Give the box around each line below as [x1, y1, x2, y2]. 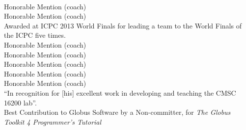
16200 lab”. [4, 97, 37, 107]
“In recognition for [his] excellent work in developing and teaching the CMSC [4, 87, 236, 98]
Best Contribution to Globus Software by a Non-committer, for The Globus [4, 107, 231, 117]
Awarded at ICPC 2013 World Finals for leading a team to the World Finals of [4, 20, 242, 30]
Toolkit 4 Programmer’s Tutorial [4, 116, 102, 127]
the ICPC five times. [4, 30, 66, 40]
